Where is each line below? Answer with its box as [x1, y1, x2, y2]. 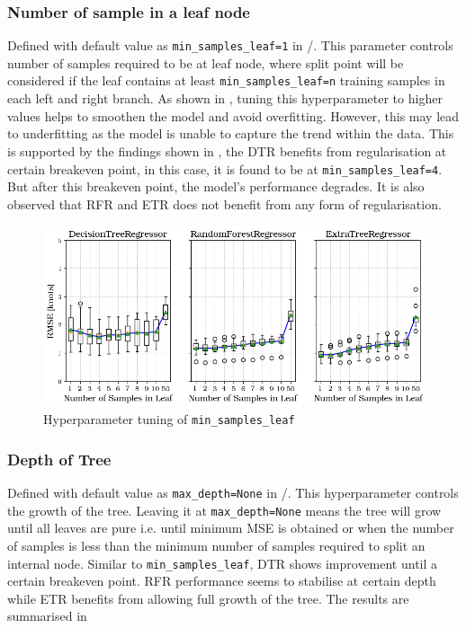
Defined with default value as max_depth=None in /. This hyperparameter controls [7, 483, 459, 502]
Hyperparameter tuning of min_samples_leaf [43, 410, 295, 429]
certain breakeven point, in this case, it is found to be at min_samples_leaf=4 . [7, 159, 443, 178]
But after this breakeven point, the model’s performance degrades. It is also [7, 177, 425, 196]
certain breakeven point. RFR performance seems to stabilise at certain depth [7, 571, 436, 590]
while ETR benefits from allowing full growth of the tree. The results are [7, 588, 409, 607]
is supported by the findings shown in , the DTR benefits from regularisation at [7, 141, 447, 160]
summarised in [7, 606, 87, 625]
